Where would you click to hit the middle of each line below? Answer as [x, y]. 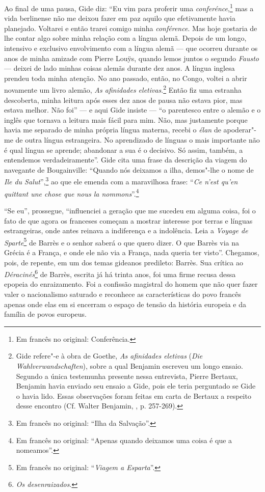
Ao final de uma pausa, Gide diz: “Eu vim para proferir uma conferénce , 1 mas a [129, 7]
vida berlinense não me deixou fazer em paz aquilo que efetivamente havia [120, 18]
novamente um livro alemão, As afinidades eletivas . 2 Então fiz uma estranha [123, 89]
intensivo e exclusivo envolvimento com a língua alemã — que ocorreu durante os [131, 48]
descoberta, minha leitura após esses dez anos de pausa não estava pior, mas [123, 100]
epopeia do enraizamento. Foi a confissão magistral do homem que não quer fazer [131, 284]
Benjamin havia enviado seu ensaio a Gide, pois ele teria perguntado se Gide [136, 386]
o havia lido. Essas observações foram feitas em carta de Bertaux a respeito [134, 395]
